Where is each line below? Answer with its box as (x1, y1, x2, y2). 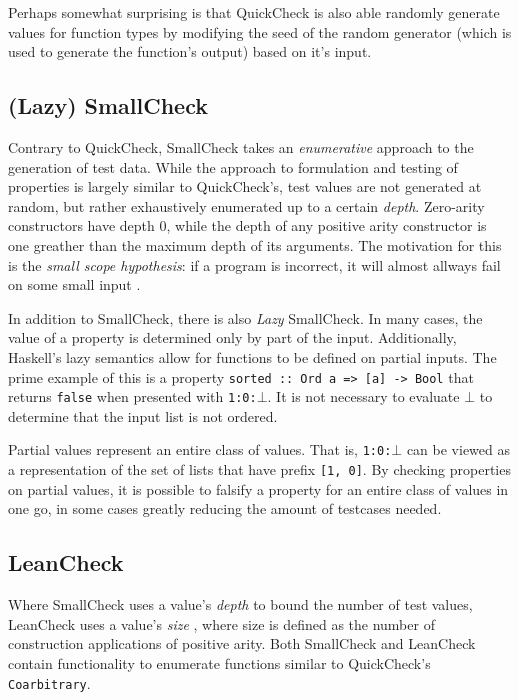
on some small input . (8, 274, 141, 295)
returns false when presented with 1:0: (8, 386, 257, 407)
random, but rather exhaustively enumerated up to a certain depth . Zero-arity (8, 195, 485, 216)
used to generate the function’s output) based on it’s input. (8, 41, 372, 62)
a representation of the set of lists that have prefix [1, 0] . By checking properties (8, 459, 511, 480)
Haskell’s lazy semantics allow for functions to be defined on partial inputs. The (8, 346, 497, 367)
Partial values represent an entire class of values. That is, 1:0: (8, 439, 392, 460)
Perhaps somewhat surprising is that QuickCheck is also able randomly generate (8, 2, 500, 22)
